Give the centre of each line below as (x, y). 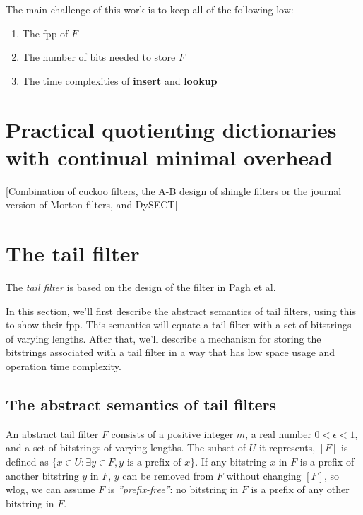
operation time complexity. (64, 366)
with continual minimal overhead (169, 156)
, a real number (278, 433)
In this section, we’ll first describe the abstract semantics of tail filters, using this (181, 310)
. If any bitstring (231, 461)
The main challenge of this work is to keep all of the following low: (150, 9)
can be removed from (168, 475)
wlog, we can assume (50, 489)
